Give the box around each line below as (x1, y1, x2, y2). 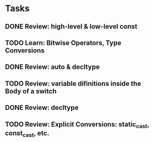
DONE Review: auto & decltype (5, 63, 100, 71)
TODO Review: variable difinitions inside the (5, 79, 141, 88)
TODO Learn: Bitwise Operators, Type (5, 38, 121, 47)
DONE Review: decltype (5, 104, 79, 112)
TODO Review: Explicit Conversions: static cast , (5, 120, 150, 129)
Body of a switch (5, 87, 57, 95)
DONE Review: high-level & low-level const (5, 22, 137, 31)
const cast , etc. (5, 129, 50, 139)
